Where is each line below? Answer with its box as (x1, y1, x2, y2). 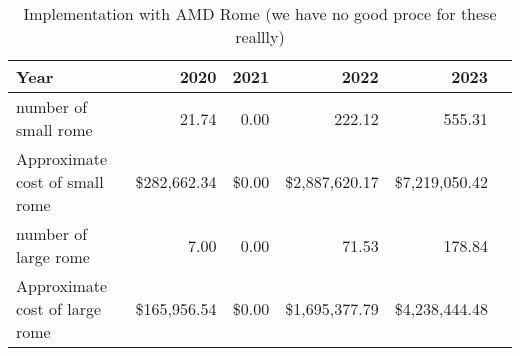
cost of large (16, 297, 102, 320)
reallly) (235, 25, 285, 48)
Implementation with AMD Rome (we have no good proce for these (23, 2, 497, 25)
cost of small (16, 170, 104, 193)
